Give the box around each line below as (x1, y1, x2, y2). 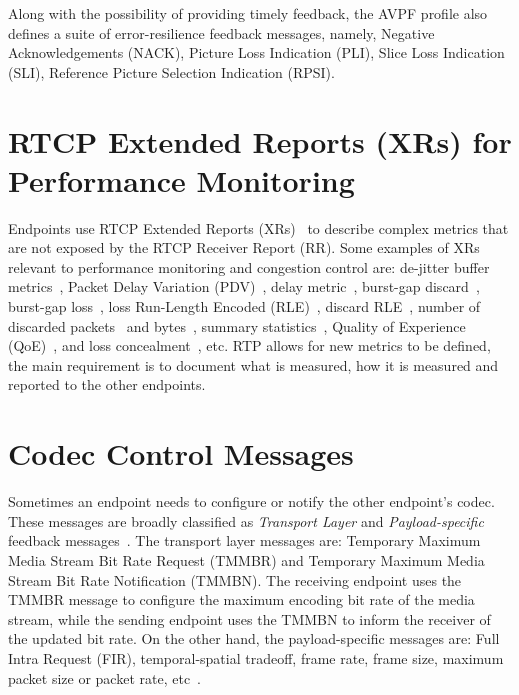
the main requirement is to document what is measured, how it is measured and (8, 354, 499, 375)
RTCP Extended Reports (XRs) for (8, 120, 512, 161)
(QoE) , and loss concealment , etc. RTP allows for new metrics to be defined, (8, 335, 491, 356)
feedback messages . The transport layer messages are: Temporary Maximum (8, 530, 481, 551)
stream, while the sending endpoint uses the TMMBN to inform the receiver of (8, 608, 491, 629)
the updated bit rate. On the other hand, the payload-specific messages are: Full (8, 628, 500, 649)
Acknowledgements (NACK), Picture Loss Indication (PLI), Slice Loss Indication (8, 42, 505, 63)
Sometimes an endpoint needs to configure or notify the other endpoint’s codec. (8, 491, 495, 512)
